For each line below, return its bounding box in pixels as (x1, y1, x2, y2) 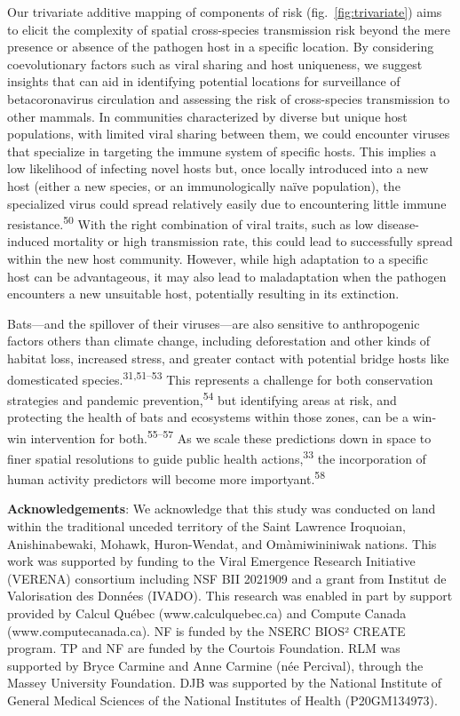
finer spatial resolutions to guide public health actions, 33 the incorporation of (7, 446, 426, 467)
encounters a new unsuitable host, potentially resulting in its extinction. (7, 284, 400, 303)
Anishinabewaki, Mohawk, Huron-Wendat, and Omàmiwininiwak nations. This (7, 534, 437, 553)
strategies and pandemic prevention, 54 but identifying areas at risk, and (7, 387, 397, 409)
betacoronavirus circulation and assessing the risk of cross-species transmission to (7, 89, 450, 107)
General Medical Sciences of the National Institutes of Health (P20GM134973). (7, 690, 438, 709)
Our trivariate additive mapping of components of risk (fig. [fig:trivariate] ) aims (7, 3, 442, 20)
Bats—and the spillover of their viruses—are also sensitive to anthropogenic (7, 314, 420, 332)
